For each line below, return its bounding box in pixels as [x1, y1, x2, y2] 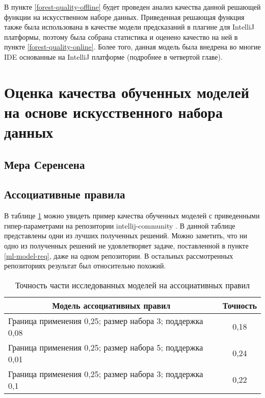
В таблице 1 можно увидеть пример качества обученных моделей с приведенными [4, 210, 260, 221]
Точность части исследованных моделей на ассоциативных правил [15, 279, 250, 291]
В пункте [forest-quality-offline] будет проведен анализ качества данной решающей [4, 2, 261, 12]
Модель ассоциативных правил [52, 299, 171, 311]
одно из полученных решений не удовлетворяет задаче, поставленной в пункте [4, 240, 249, 251]
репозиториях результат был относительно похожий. [4, 260, 166, 271]
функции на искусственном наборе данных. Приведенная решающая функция [4, 11, 245, 22]
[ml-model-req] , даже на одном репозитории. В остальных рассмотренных [4, 250, 233, 261]
